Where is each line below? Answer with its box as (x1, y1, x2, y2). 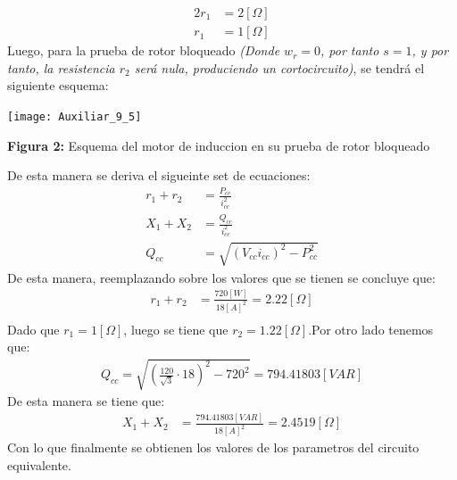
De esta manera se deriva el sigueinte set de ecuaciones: (7, 166, 311, 185)
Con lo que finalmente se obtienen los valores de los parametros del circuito (7, 438, 420, 457)
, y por (411, 41, 449, 60)
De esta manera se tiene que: (7, 392, 165, 410)
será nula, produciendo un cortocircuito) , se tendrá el (134, 58, 425, 77)
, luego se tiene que (123, 319, 228, 338)
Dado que (7, 319, 60, 338)
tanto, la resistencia (7, 58, 115, 77)
